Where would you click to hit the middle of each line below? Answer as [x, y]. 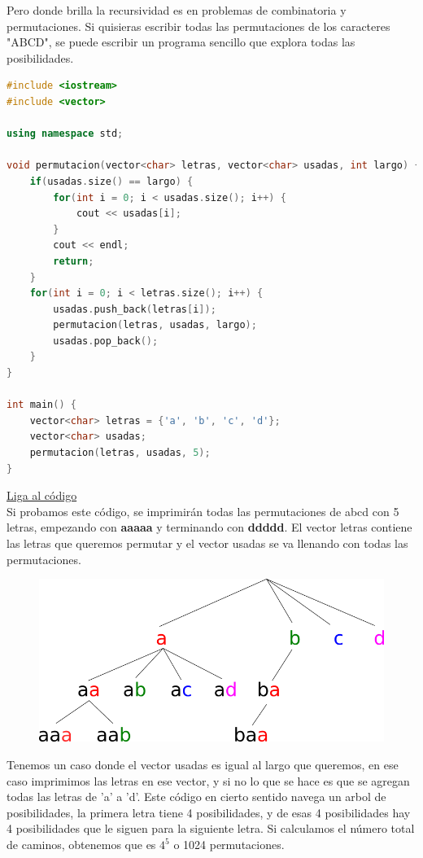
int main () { [41, 405]
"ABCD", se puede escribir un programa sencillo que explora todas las [181, 42]
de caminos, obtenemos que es [81, 845]
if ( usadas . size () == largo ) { [111, 181]
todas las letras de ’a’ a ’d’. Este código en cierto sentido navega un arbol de [196, 797]
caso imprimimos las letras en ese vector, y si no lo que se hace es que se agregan [208, 780]
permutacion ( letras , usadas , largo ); [155, 325]
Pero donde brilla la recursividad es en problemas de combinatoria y [177, 10]
